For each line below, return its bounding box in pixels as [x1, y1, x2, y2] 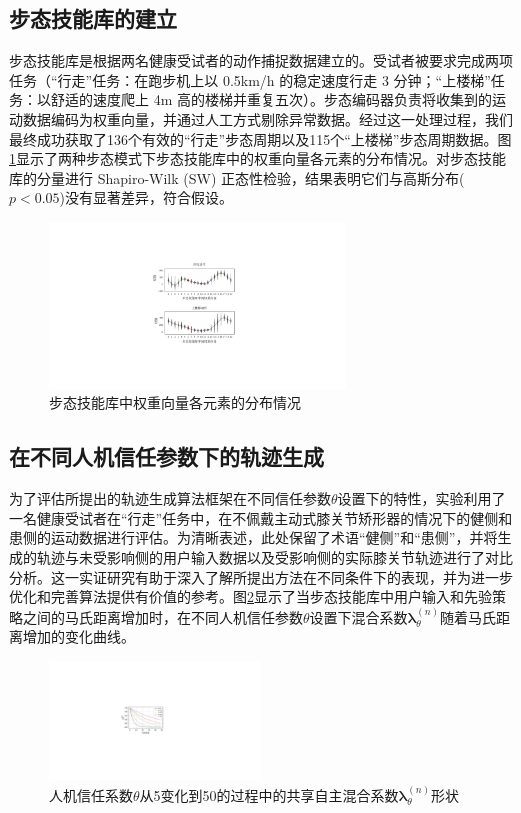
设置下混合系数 [309, 606, 408, 627]
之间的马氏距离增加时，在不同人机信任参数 [22, 606, 303, 627]
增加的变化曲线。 [22, 626, 135, 647]
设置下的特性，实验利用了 [337, 488, 506, 509]
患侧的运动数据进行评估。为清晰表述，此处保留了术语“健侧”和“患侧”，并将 [9, 527, 498, 548]
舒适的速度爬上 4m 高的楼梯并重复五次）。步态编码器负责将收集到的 [50, 89, 492, 110]
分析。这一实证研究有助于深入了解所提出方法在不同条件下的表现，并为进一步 [9, 566, 513, 587]
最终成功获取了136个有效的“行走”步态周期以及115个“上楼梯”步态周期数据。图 [9, 128, 512, 149]
